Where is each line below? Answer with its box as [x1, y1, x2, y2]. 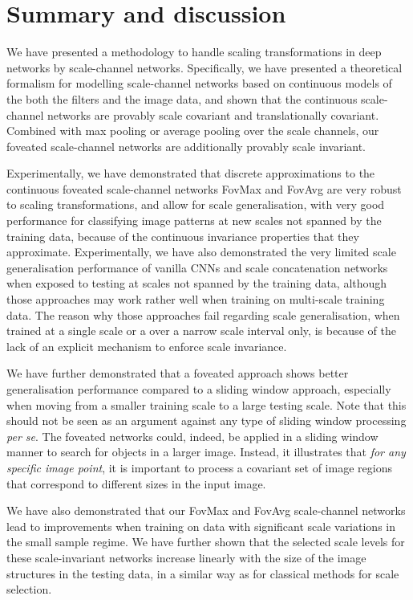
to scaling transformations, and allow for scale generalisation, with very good [6, 196, 385, 213]
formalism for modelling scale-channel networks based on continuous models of [6, 75, 392, 92]
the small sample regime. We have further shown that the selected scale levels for [6, 533, 405, 550]
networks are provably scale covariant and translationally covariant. [47, 106, 379, 123]
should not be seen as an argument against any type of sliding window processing [6, 412, 407, 429]
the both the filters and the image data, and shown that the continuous [6, 90, 358, 107]
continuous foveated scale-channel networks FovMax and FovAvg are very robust [6, 180, 402, 197]
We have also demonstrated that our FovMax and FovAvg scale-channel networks [6, 502, 406, 519]
